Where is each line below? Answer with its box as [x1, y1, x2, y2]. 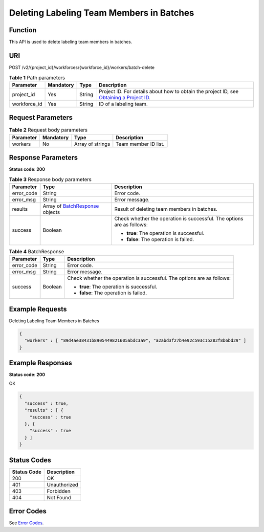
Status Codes [9, 456, 51, 464]
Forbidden [46, 488, 71, 494]
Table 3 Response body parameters [9, 176, 92, 183]
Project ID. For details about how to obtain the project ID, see [98, 88, 239, 95]
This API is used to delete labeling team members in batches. [9, 39, 132, 45]
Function [9, 26, 37, 34]
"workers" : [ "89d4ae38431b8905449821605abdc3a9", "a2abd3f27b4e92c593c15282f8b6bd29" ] [24, 338, 246, 343]
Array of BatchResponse [43, 202, 99, 209]
